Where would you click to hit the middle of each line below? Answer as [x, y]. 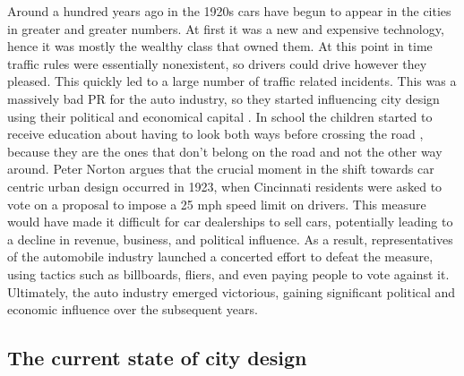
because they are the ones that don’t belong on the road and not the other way [225, 151]
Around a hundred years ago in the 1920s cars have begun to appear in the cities [229, 11]
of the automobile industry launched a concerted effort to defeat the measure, [220, 256]
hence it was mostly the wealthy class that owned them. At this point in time [220, 46]
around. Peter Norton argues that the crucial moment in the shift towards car [221, 169]
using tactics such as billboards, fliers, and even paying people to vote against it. [228, 273]
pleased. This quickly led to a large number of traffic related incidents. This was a [232, 81]
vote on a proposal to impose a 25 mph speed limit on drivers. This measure [217, 204]
